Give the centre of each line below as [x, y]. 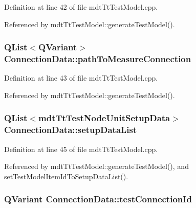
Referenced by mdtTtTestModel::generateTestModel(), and [96, 166]
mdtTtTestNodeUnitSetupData [104, 118]
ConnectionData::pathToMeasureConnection [98, 59]
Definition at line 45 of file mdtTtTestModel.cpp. [81, 149]
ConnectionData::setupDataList [71, 130]
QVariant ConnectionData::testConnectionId [98, 199]
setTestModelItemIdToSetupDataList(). [66, 176]
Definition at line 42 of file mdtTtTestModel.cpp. [81, 7]
